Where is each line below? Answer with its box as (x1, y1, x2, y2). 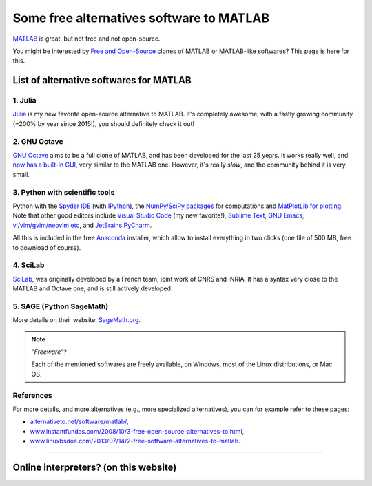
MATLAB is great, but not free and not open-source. (12, 34, 161, 43)
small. (12, 170, 30, 178)
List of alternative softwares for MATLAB (12, 74, 192, 86)
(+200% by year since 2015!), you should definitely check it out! (12, 119, 195, 127)
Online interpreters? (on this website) (12, 461, 177, 473)
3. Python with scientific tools (12, 187, 115, 197)
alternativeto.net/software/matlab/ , (30, 417, 129, 426)
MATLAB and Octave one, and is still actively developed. (12, 284, 173, 293)
